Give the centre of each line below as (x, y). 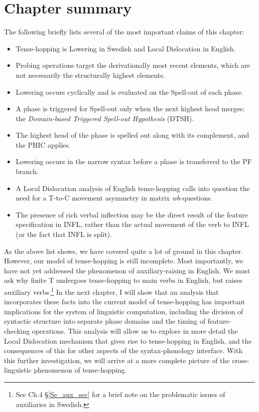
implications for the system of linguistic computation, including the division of (124, 311)
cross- (241, 360)
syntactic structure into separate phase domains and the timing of (105, 321)
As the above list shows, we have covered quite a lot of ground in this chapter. (124, 251)
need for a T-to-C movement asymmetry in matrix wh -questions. (114, 198)
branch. (27, 171)
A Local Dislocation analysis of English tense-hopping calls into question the (133, 188)
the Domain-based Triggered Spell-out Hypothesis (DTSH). (105, 118)
